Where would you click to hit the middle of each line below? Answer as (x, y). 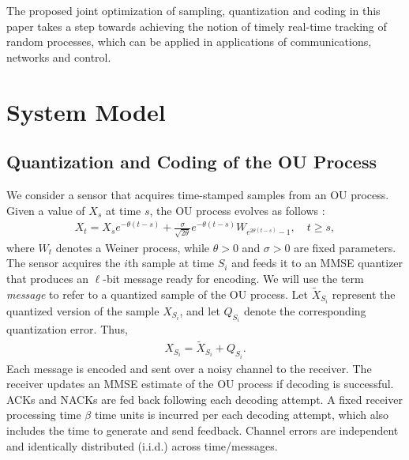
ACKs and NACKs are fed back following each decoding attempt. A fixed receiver (204, 399)
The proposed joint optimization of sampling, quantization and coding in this (193, 10)
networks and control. (59, 57)
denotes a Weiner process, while (133, 247)
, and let (200, 310)
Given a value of (46, 210)
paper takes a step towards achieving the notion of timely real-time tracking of (197, 26)
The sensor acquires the (64, 263)
